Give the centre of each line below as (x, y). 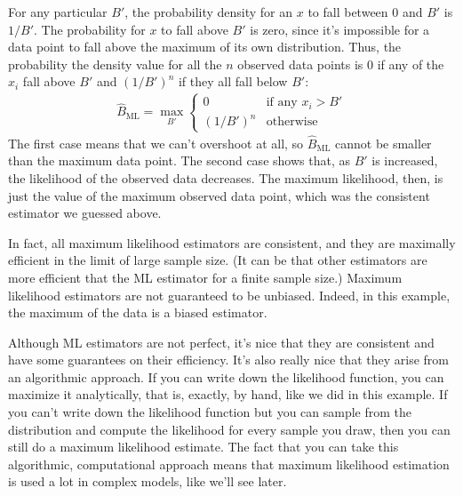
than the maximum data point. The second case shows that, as (179, 160)
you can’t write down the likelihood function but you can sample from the (210, 412)
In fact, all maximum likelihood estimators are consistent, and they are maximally (232, 242)
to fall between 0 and (365, 12)
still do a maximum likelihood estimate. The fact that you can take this (204, 447)
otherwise (292, 122)
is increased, (405, 160)
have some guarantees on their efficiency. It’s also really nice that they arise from (228, 360)
